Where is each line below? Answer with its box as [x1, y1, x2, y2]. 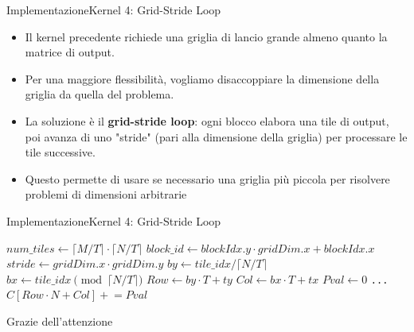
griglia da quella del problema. [25, 86, 174, 102]
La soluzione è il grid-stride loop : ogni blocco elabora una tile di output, [25, 112, 389, 129]
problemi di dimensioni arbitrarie [25, 186, 187, 203]
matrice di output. [25, 44, 115, 60]
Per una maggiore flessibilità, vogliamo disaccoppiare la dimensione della [25, 70, 380, 87]
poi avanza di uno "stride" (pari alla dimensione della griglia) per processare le [25, 128, 408, 145]
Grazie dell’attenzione [6, 312, 113, 329]
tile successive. [25, 144, 96, 160]
